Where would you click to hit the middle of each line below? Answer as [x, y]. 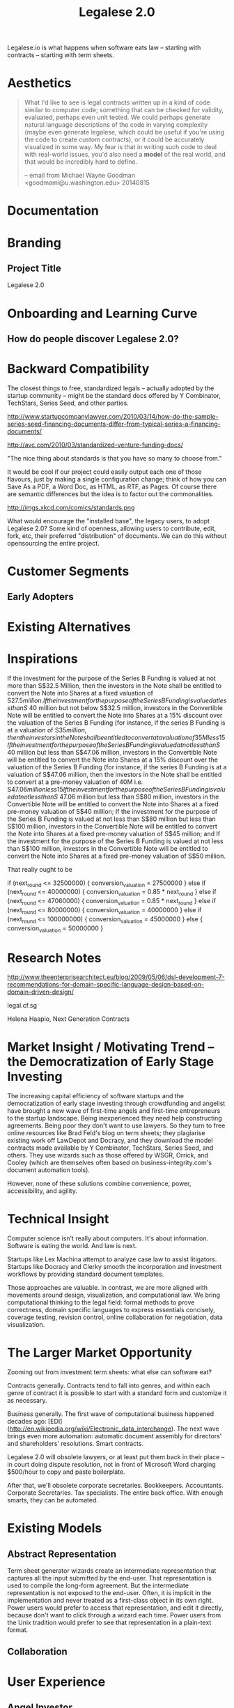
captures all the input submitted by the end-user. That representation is [110, 1578]
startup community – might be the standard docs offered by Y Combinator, [114, 395]
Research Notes [54, 958]
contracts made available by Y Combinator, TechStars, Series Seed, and [110, 1148]
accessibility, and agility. [42, 1191]
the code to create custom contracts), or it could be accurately [114, 139]
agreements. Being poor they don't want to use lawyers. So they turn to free [116, 1125]
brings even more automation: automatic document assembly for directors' [115, 1436]
